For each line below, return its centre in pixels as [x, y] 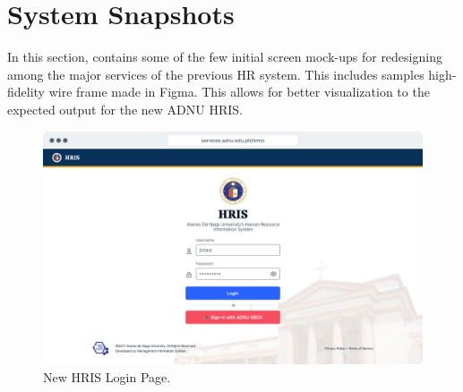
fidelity [26, 92]
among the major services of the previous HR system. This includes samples [216, 74]
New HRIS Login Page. [107, 376]
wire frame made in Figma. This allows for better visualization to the [239, 92]
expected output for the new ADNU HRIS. [125, 109]
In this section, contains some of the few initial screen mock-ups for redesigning [225, 57]
